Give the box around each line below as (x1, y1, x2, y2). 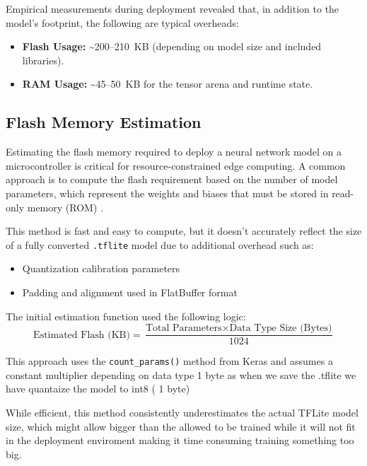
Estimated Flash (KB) (33, 330, 130, 340)
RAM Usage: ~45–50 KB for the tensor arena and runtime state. (22, 76, 313, 91)
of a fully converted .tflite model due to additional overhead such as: (6, 237, 314, 252)
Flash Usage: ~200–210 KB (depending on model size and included (22, 39, 322, 54)
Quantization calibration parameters (22, 261, 180, 276)
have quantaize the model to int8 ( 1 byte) (6, 381, 190, 396)
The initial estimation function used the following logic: (6, 308, 246, 323)
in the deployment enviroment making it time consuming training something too (6, 433, 354, 448)
